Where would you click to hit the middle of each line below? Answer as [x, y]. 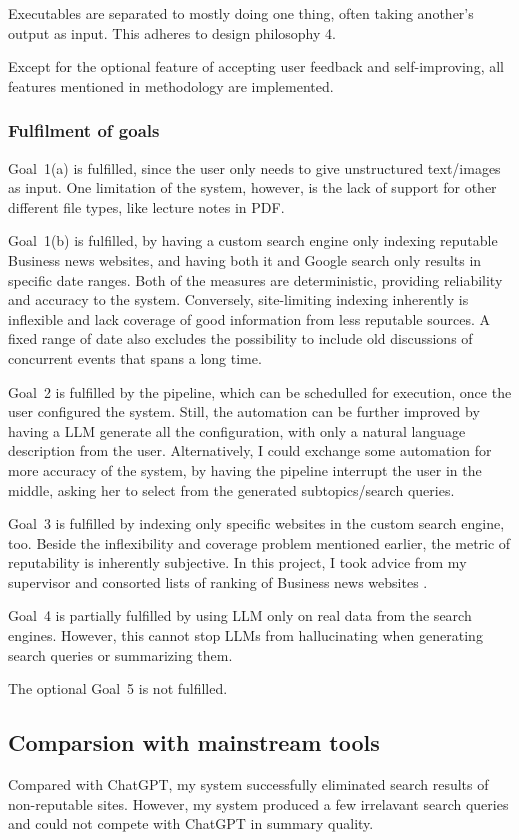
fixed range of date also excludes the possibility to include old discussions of [240, 338]
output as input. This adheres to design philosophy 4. [172, 32]
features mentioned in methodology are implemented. [171, 85]
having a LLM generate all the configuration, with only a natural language [237, 430]
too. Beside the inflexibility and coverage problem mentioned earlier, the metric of [259, 542]
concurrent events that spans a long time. [135, 357]
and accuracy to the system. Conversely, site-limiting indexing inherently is [238, 299]
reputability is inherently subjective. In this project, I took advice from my [237, 562]
